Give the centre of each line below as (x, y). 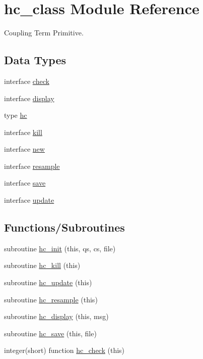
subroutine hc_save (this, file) (50, 333)
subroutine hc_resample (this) (51, 299)
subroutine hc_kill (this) (42, 265)
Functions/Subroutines (64, 227)
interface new (24, 149)
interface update (29, 200)
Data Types (35, 60)
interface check (27, 81)
